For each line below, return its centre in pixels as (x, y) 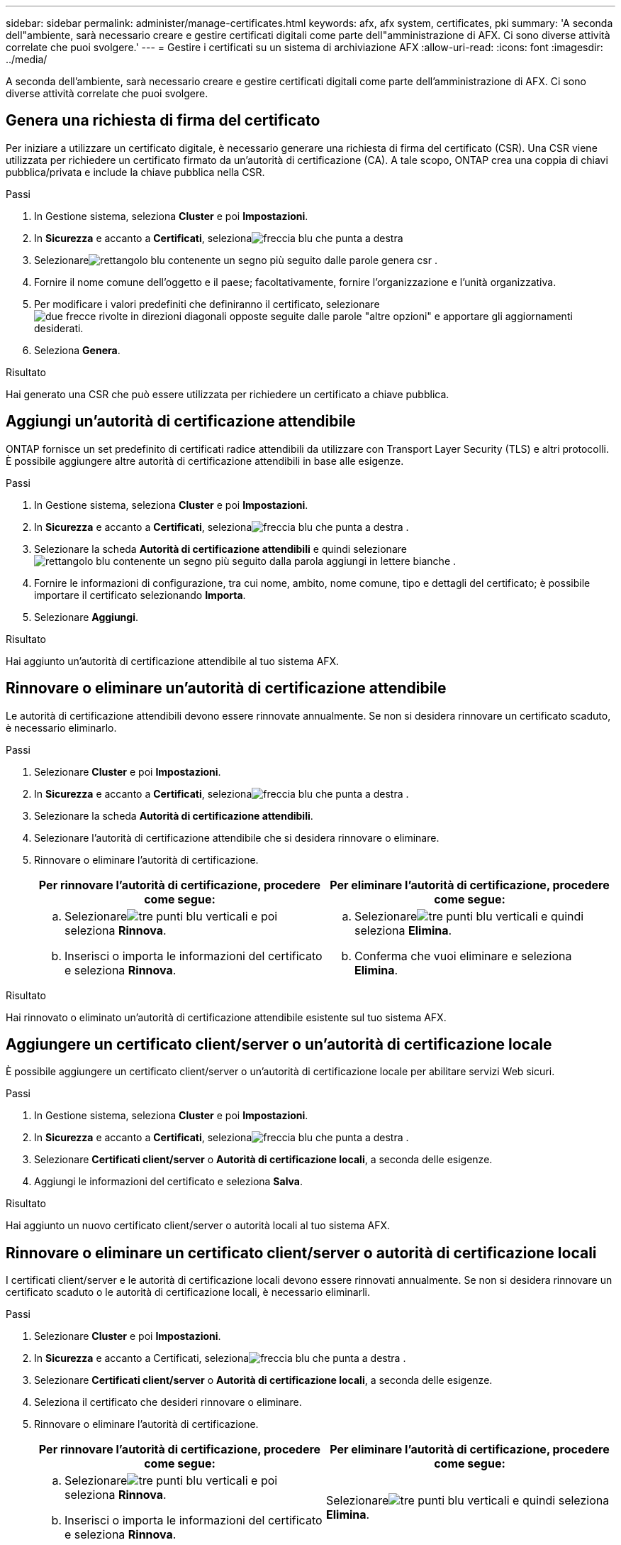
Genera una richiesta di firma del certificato (163, 121)
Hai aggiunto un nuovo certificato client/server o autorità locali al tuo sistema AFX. (198, 1226)
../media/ (27, 59)
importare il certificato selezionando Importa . (140, 595)
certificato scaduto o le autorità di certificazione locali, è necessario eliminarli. (188, 1292)
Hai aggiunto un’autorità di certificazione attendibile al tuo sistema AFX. (173, 661)
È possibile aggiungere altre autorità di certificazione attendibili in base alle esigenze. (205, 461)
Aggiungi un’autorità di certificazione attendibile (181, 422)
